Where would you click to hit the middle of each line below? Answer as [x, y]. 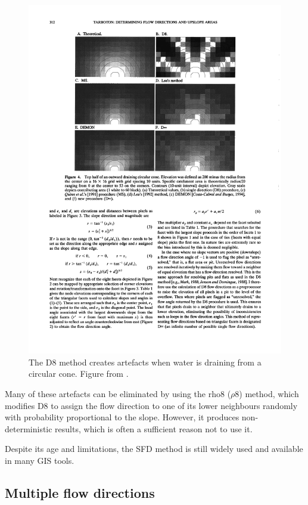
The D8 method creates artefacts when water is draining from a [145, 362]
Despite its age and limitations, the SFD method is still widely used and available [154, 449]
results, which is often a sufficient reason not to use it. [154, 428]
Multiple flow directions [80, 492]
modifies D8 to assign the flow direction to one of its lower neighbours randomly [151, 405]
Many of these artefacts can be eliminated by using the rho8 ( [118, 393]
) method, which [269, 393]
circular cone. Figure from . [79, 374]
